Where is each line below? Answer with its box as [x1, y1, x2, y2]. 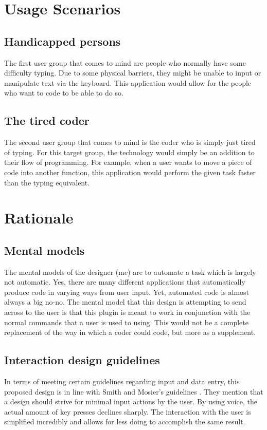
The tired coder [4, 113, 90, 128]
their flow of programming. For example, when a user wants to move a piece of [4, 157, 252, 167]
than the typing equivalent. [4, 177, 90, 188]
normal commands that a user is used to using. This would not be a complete [4, 316, 248, 327]
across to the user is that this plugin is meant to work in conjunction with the [4, 307, 251, 317]
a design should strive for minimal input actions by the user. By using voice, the [4, 396, 257, 407]
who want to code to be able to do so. [4, 87, 123, 98]
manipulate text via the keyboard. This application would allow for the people [4, 77, 252, 88]
